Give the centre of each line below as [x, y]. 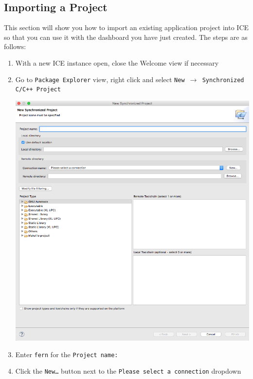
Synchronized [223, 80]
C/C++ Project [38, 90]
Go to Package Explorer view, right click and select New [100, 79]
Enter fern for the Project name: [67, 354]
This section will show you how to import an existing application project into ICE [126, 27]
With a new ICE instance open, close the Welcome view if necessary [117, 62]
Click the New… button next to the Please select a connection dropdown [128, 370]
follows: [15, 46]
